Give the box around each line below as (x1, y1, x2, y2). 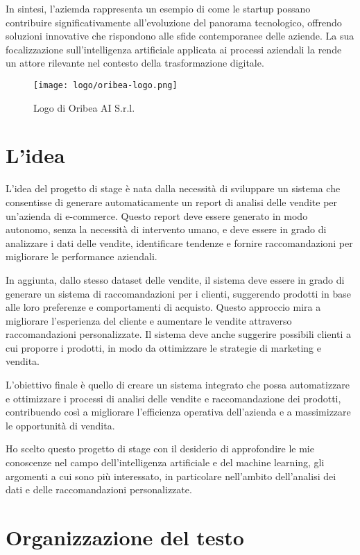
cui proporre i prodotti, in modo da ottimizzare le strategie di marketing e (6, 340, 321, 355)
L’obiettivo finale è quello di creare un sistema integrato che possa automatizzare (6, 377, 350, 392)
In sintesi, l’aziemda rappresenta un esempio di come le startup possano (6, 1, 311, 15)
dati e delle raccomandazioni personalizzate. (6, 482, 192, 497)
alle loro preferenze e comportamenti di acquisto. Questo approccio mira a (6, 300, 321, 314)
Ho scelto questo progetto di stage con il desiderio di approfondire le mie (6, 441, 314, 456)
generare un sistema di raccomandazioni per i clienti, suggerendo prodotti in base (6, 286, 351, 300)
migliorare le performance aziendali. (6, 249, 157, 264)
